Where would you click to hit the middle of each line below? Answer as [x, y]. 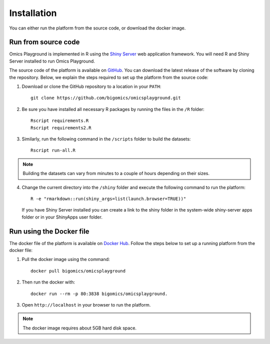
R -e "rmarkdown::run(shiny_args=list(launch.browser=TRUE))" [108, 198]
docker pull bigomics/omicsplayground [78, 271]
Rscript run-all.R [53, 150]
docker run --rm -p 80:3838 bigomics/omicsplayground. [99, 293]
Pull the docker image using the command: [66, 259]
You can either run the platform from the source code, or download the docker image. [97, 28]
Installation [33, 13]
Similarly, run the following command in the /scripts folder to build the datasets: [106, 139]
